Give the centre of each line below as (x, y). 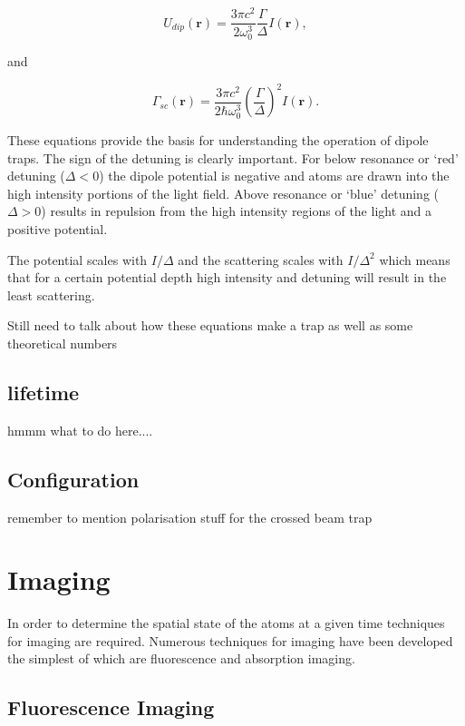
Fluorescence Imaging (111, 707)
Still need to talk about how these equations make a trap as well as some (210, 325)
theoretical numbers (63, 343)
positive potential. (58, 228)
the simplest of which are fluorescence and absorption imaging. (181, 658)
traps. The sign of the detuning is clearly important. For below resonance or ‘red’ (233, 157)
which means (415, 259)
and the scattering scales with (261, 259)
